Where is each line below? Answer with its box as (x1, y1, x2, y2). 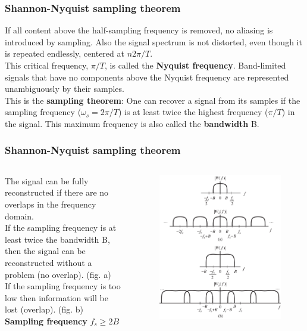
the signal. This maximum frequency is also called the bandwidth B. (5, 117, 259, 129)
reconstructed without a (5, 256, 92, 268)
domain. (5, 209, 35, 222)
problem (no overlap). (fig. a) (5, 268, 111, 280)
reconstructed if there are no (5, 186, 109, 199)
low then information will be (5, 291, 108, 304)
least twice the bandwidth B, (5, 233, 110, 245)
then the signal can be (5, 245, 86, 257)
